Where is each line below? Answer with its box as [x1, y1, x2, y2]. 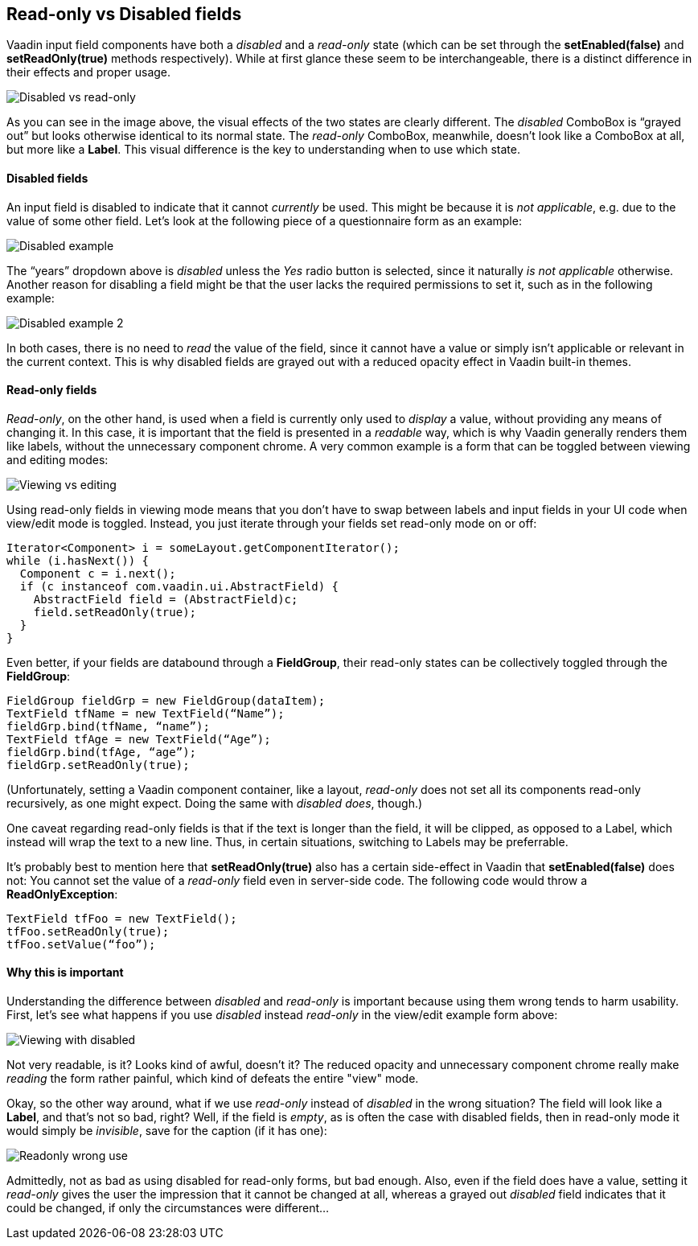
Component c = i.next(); [19, 566, 176, 580]
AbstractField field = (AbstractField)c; [33, 592, 298, 606]
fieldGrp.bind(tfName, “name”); [6, 719, 210, 733]
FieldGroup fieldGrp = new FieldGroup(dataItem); [6, 693, 326, 707]
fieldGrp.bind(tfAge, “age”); [6, 745, 197, 759]
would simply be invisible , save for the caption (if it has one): [6, 1124, 327, 1138]
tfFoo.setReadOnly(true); [6, 924, 170, 938]
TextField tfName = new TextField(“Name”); [6, 706, 285, 720]
